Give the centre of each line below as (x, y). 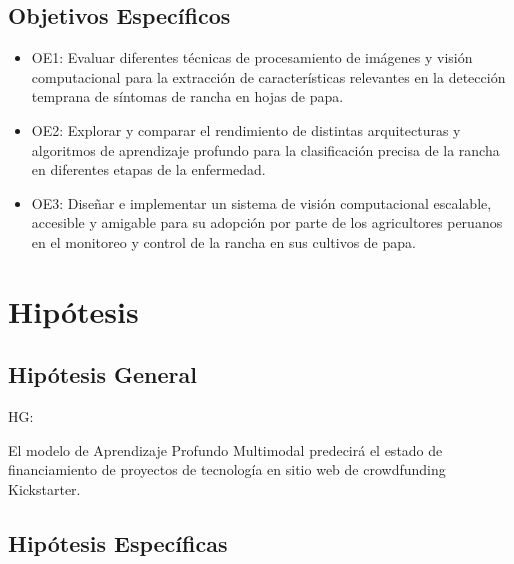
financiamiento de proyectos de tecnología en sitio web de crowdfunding (227, 469)
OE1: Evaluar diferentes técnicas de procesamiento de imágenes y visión (252, 57)
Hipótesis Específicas (118, 542)
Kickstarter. (44, 488)
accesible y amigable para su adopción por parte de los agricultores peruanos (267, 222)
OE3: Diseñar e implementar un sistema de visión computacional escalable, (261, 202)
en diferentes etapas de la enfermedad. (148, 169)
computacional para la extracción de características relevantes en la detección (268, 76)
